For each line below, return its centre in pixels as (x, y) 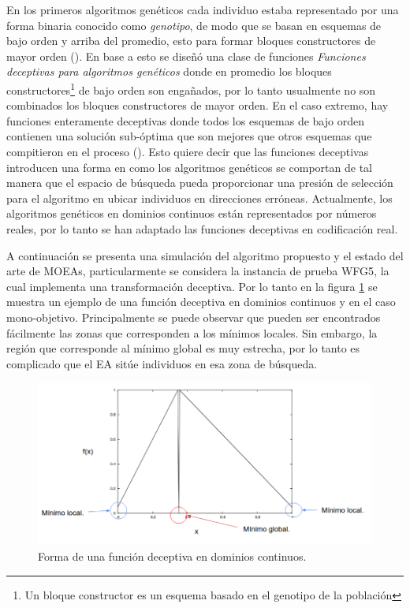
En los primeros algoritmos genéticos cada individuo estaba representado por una (203, 9)
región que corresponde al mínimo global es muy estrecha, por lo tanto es (183, 348)
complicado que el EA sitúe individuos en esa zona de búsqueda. (162, 363)
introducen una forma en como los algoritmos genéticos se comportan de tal (189, 167)
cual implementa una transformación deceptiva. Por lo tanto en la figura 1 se (192, 286)
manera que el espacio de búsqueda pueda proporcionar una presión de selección (200, 183)
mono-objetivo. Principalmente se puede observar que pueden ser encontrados (194, 317)
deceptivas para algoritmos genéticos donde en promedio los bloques (169, 71)
